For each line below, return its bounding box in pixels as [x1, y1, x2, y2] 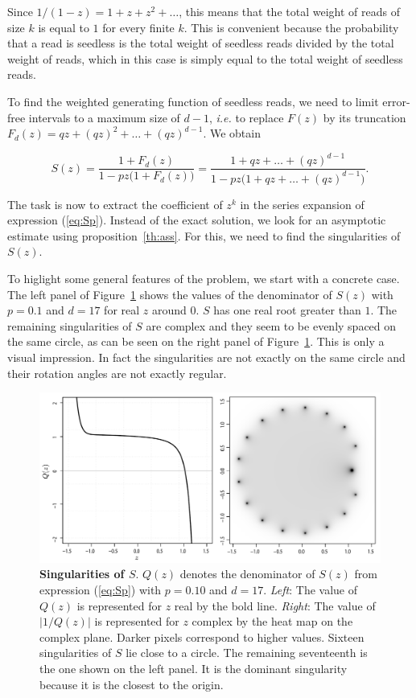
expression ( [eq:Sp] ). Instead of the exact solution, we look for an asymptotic [7, 211, 386, 228]
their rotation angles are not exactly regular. [7, 364, 227, 381]
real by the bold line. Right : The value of [174, 597, 376, 614]
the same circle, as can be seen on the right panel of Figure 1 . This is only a [7, 333, 385, 350]
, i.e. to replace [208, 109, 284, 125]
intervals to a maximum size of [28, 109, 180, 125]
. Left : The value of [263, 581, 358, 597]
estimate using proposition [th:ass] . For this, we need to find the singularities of [7, 227, 401, 244]
